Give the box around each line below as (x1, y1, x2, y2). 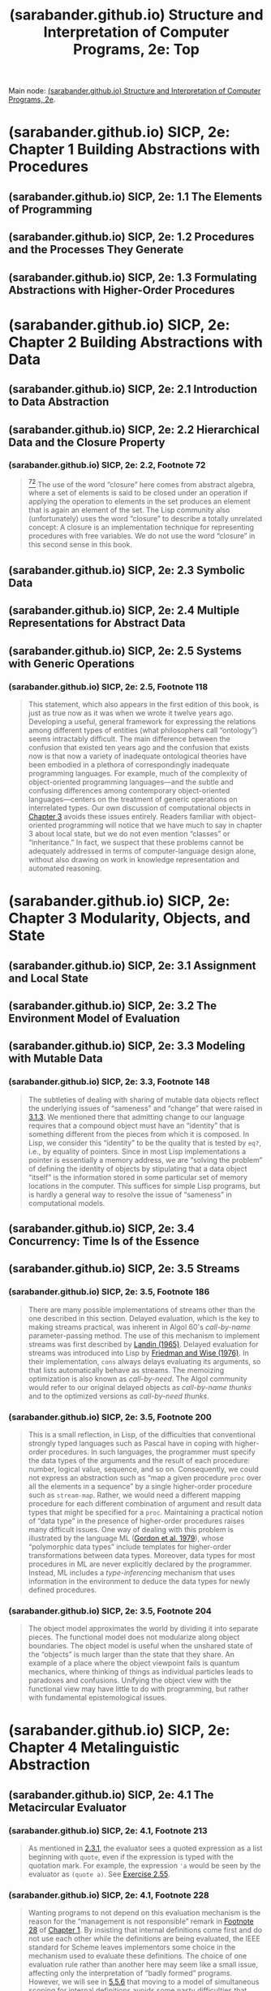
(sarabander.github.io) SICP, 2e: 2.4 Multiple (8, 603, 240, 618)
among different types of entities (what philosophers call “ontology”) (28, 725, 258, 735)
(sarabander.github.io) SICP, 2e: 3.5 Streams (8, 1262, 240, 1276)
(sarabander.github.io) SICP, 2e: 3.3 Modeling (8, 1039, 246, 1053)
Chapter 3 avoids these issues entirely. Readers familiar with (28, 811, 231, 821)
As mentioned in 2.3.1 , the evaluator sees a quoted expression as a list (28, 1843, 263, 1853)
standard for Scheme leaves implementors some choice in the (28, 1942, 236, 1952)
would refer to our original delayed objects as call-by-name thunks (28, 1382, 252, 1392)
